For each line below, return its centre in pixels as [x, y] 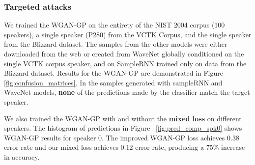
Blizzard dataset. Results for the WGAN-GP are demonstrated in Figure [113, 73]
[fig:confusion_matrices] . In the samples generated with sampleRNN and [113, 82]
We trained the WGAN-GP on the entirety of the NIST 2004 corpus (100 [114, 25]
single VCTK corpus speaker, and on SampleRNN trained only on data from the [125, 63]
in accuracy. [22, 156]
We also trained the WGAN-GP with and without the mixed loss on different [123, 118]
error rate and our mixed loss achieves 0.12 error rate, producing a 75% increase [125, 147]
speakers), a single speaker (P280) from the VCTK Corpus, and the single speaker [128, 34]
